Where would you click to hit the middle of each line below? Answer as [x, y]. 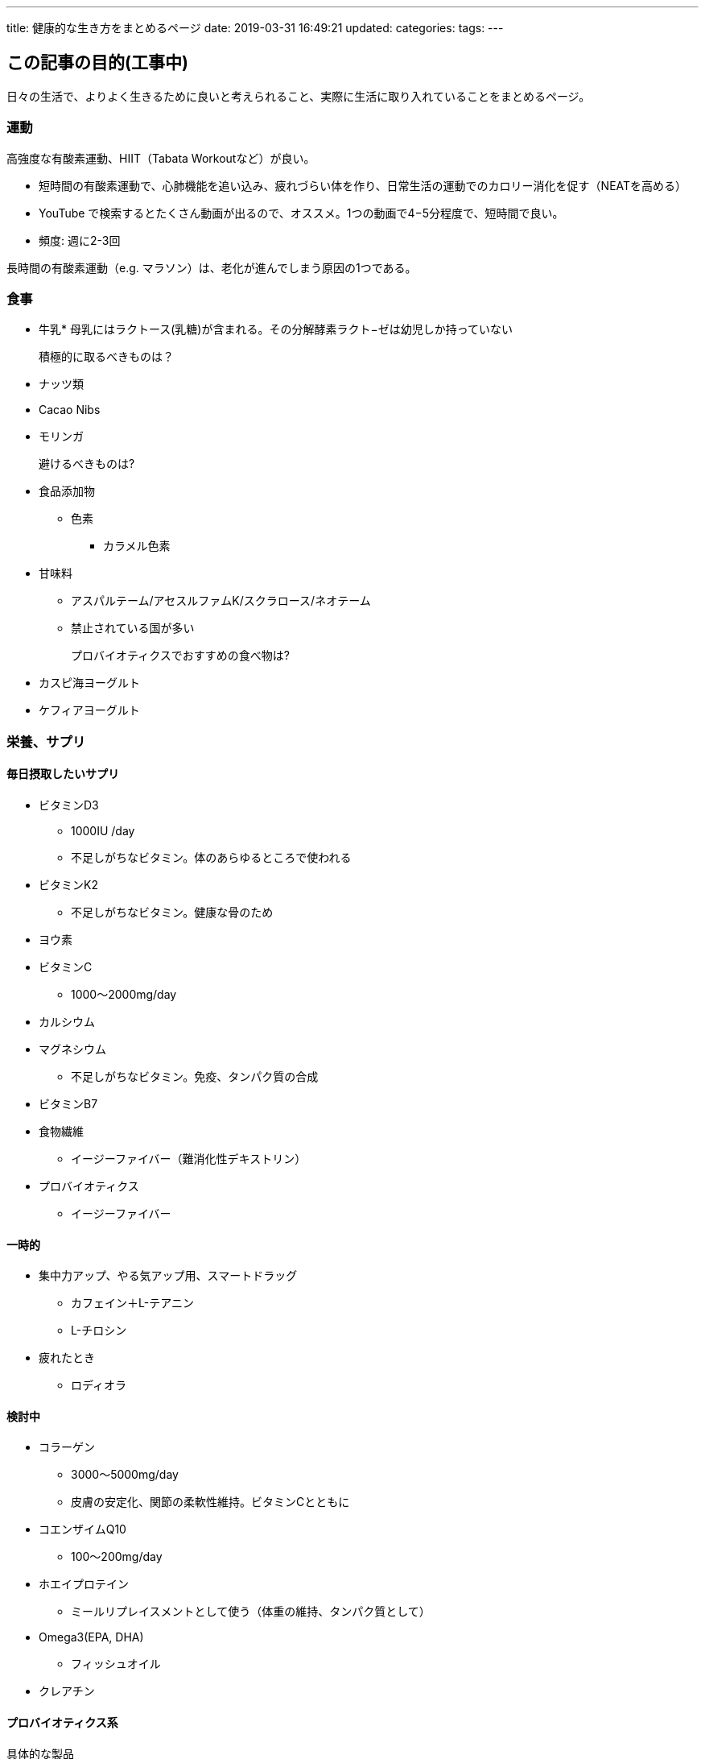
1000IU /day [103, 830]
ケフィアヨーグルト [89, 710]
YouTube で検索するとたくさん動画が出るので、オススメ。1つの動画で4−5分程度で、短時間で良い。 [301, 213]
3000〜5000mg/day [125, 1475]
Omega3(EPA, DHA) [91, 1637]
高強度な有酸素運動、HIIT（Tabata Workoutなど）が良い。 [161, 158]
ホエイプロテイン [84, 1584]
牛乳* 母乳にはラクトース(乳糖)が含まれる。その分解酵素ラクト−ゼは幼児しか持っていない [276, 329]
